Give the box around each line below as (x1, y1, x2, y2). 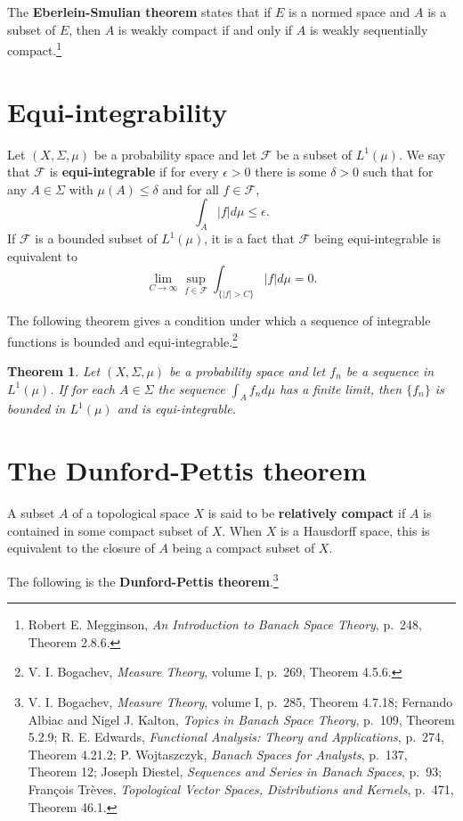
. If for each (50, 379, 116, 398)
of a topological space (72, 504, 190, 522)
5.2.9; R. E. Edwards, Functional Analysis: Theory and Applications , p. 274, (28, 727, 444, 746)
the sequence (158, 379, 225, 398)
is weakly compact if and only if (118, 20, 293, 38)
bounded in (7, 399, 66, 418)
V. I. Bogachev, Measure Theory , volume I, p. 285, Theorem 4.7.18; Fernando (28, 692, 453, 710)
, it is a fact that (204, 229, 295, 248)
